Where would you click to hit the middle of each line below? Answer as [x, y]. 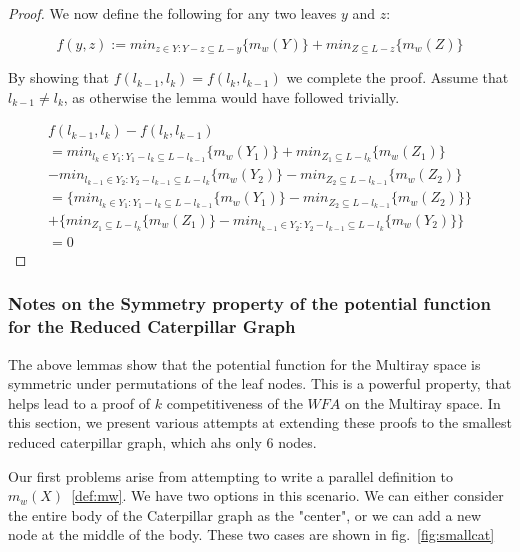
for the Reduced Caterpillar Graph [152, 326]
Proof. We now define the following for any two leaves [172, 13]
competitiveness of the [234, 402]
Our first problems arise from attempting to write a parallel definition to [231, 475]
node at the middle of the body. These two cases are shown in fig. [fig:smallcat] [251, 534]
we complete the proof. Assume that [397, 77]
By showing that [58, 77]
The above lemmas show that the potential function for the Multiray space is [244, 363]
